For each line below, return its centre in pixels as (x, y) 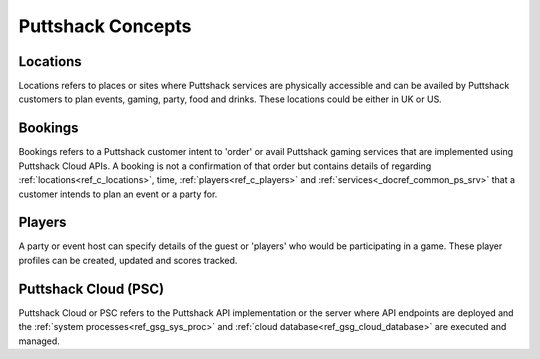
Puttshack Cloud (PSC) (91, 288)
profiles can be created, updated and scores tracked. (128, 260)
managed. (39, 341)
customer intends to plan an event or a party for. (118, 194)
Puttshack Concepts (105, 26)
